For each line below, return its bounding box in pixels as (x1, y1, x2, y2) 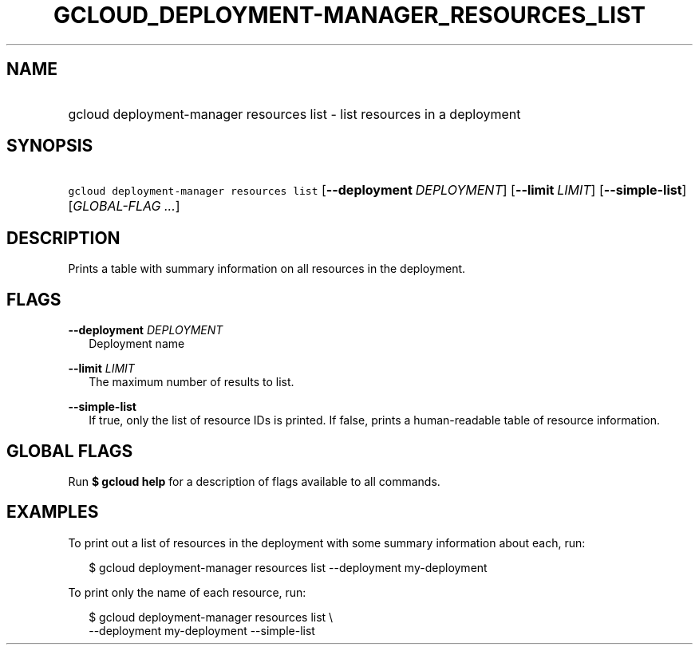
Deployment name (89, 337, 185, 351)
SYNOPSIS (6, 136, 93, 156)
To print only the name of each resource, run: (68, 585, 306, 599)
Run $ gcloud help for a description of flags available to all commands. (68, 474, 440, 488)
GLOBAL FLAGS (6, 440, 133, 461)
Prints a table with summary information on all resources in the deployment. (68, 262, 466, 276)
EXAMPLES (6, 502, 99, 523)
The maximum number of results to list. (89, 375, 294, 389)
